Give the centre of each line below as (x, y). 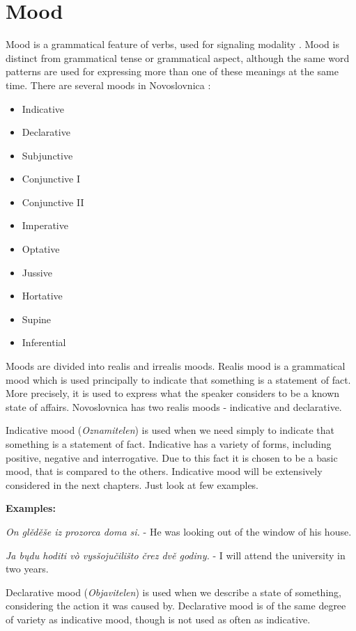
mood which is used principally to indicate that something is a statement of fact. (178, 379)
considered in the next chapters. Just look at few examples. (132, 484)
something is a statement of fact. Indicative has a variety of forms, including (169, 444)
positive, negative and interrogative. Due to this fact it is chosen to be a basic (172, 457)
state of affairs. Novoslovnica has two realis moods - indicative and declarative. (174, 406)
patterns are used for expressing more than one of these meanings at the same (172, 71)
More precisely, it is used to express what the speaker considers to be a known (173, 393)
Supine (37, 319)
